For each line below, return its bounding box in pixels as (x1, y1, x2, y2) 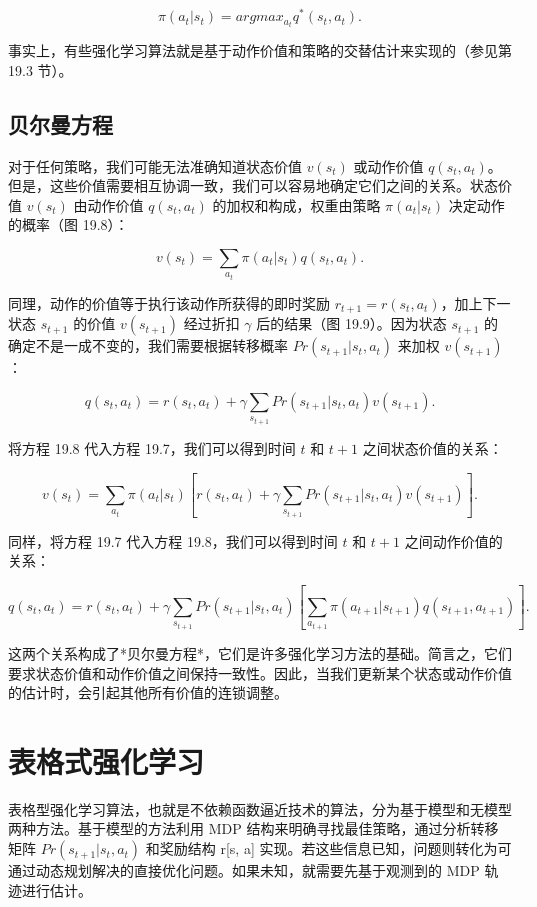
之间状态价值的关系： (362, 438, 503, 459)
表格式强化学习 (8, 740, 205, 781)
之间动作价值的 (404, 530, 503, 551)
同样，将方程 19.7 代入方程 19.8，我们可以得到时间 (8, 530, 338, 551)
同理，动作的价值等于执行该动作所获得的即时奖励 (8, 292, 330, 313)
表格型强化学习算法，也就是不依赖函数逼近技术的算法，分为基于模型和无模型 (8, 798, 512, 819)
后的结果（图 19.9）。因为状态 (256, 313, 447, 334)
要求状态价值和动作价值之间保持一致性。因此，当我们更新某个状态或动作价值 (8, 662, 512, 683)
